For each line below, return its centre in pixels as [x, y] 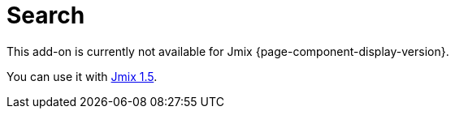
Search [46, 15]
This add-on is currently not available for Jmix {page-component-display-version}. [228, 51]
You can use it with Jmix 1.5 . [82, 76]
